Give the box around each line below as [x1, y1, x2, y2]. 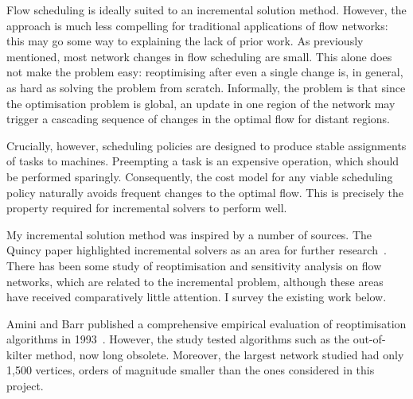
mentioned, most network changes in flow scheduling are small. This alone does [6, 48, 392, 64]
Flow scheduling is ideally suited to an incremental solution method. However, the [6, 2, 407, 17]
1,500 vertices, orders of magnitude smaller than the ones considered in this [6, 362, 375, 378]
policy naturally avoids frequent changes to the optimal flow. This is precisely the [6, 184, 404, 200]
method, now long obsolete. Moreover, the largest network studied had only [35, 346, 404, 362]
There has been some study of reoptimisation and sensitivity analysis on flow [6, 257, 382, 273]
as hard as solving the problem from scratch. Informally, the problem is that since [6, 79, 406, 95]
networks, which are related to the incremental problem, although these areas [6, 273, 384, 289]
